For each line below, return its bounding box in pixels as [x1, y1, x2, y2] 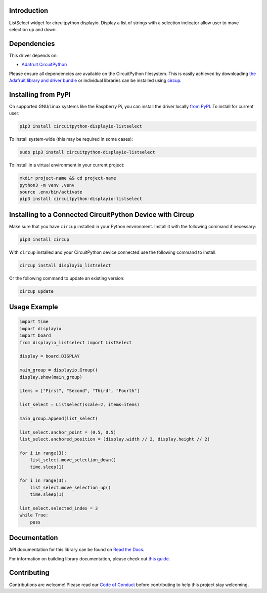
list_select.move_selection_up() [30, 484, 111, 490]
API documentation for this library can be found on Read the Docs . [9, 547, 145, 553]
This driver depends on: [9, 52, 58, 58]
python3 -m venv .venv [19, 182, 75, 188]
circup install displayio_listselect [19, 262, 111, 268]
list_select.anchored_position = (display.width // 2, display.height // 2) [19, 436, 210, 442]
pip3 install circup [19, 237, 69, 242]
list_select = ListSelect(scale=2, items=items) [19, 402, 140, 407]
